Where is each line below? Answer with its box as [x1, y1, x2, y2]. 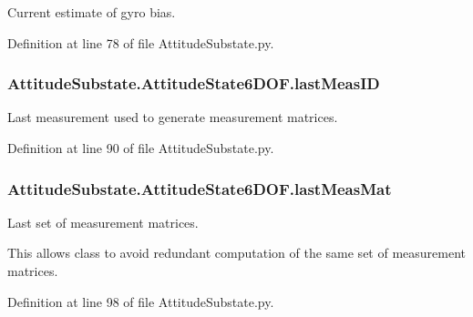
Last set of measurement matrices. [7, 212, 199, 231]
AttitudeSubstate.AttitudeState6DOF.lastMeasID [7, 72, 380, 95]
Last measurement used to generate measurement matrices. [7, 107, 338, 127]
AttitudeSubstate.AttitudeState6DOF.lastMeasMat [7, 177, 392, 199]
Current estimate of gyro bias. [7, 3, 176, 21]
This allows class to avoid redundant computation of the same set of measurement [7, 243, 467, 262]
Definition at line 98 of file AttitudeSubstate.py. [7, 291, 274, 311]
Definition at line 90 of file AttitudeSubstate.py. [7, 138, 274, 157]
